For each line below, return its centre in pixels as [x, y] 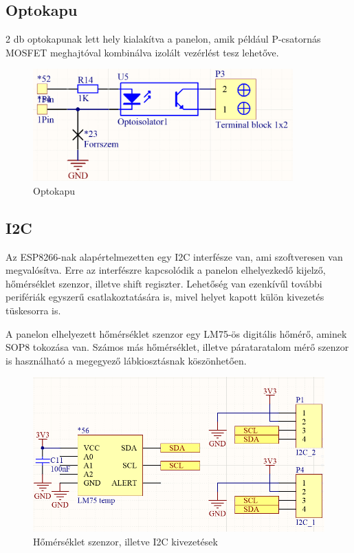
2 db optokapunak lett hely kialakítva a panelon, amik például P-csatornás [163, 39]
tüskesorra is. [33, 310]
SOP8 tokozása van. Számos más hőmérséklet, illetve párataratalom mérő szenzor [177, 347]
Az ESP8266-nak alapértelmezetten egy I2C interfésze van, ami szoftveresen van [174, 256]
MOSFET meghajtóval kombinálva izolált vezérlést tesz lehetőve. [142, 52]
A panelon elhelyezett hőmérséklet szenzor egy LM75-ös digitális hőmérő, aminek [176, 333]
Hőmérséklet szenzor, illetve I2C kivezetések [125, 541]
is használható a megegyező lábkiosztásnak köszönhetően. [126, 360]
